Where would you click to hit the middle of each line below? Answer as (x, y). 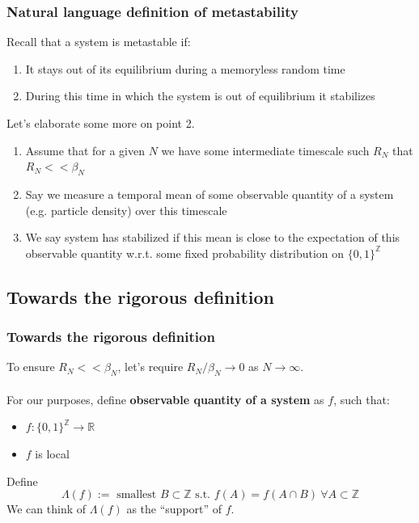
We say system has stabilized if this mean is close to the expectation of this (213, 237)
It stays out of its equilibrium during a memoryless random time (185, 68)
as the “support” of (174, 509)
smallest (137, 495)
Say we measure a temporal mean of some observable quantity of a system (209, 194)
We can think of (47, 509)
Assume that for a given (85, 150)
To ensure (31, 367)
